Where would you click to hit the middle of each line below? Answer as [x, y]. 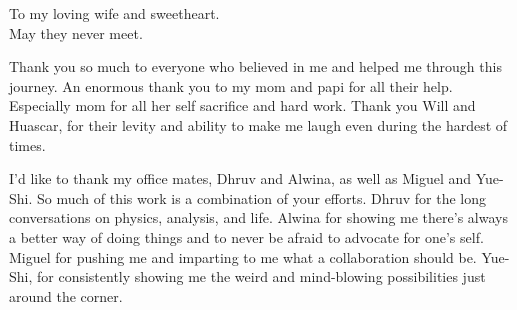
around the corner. [66, 295]
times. [27, 144]
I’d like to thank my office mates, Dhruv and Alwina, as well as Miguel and [240, 178]
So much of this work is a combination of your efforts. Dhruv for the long [262, 197]
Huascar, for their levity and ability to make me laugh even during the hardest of [258, 124]
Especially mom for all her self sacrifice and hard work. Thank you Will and [242, 105]
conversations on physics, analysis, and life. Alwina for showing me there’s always [258, 217]
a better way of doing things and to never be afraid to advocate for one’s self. [246, 236]
